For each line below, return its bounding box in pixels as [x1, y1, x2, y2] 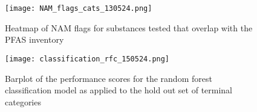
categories [5, 95, 41, 108]
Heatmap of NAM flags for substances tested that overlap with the [5, 21, 253, 34]
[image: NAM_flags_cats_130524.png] [5, 4, 152, 13]
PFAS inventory [5, 33, 64, 46]
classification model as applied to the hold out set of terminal [5, 84, 233, 96]
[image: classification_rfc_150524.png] [5, 54, 170, 63]
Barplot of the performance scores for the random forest [5, 72, 212, 84]
